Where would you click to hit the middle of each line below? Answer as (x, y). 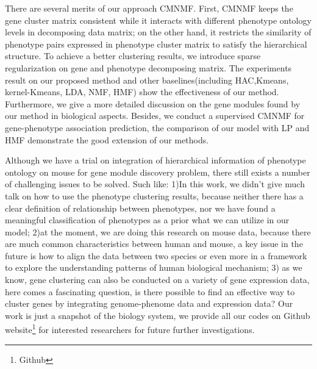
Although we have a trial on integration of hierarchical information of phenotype (155, 160)
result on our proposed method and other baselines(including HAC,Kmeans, (147, 80)
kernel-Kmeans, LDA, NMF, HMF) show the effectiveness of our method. (142, 92)
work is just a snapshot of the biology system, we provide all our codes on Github (158, 315)
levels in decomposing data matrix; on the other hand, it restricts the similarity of (158, 32)
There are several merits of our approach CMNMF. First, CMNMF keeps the (149, 8)
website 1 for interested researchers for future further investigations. (130, 329)
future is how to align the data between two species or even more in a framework (156, 255)
